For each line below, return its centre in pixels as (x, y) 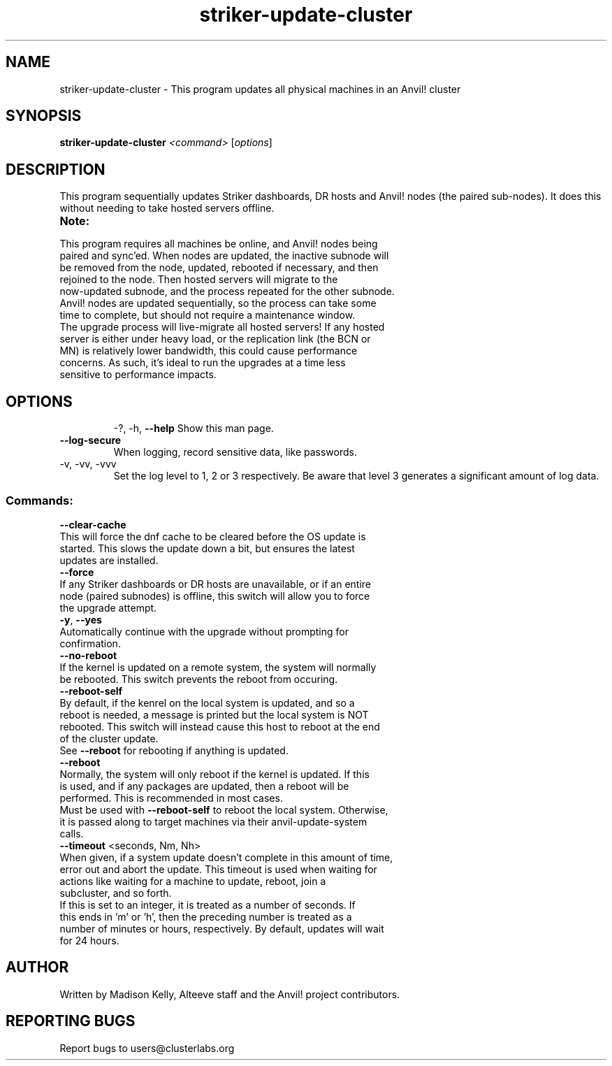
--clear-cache (93, 524)
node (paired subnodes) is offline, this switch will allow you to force (215, 596)
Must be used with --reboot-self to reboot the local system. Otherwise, (224, 809)
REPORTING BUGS (71, 1021)
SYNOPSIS (44, 116)
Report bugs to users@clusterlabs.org (147, 1048)
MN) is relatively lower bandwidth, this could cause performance (209, 351)
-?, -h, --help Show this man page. (194, 428)
